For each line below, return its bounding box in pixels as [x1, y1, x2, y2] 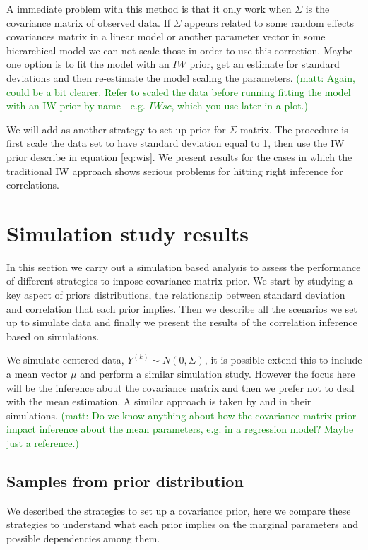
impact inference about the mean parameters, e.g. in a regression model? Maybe [6, 422, 354, 436]
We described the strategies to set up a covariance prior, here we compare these [6, 503, 351, 518]
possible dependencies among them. [6, 530, 160, 545]
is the [305, 1, 330, 16]
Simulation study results [6, 218, 249, 247]
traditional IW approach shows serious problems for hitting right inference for [6, 163, 343, 178]
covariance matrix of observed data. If [6, 15, 170, 30]
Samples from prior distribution [6, 470, 244, 491]
